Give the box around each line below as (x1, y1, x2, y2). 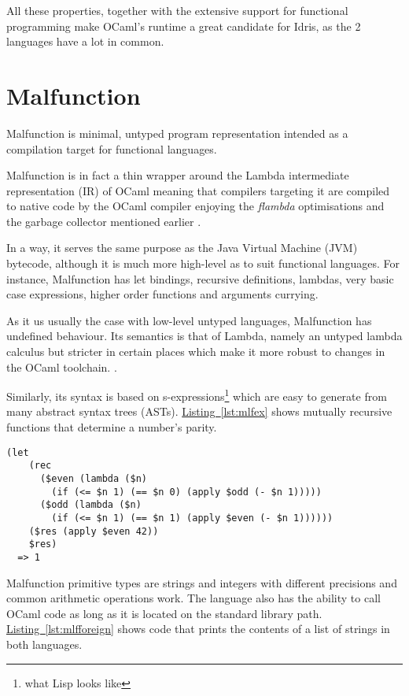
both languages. (6, 635, 83, 652)
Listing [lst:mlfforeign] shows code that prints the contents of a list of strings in (6, 620, 390, 637)
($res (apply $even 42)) (28, 525, 159, 537)
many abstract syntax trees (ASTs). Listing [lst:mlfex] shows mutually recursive (6, 403, 392, 420)
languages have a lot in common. (6, 33, 164, 50)
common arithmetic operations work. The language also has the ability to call (6, 590, 381, 606)
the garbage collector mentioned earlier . (6, 213, 201, 229)
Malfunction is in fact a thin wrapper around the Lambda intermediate (6, 167, 349, 183)
